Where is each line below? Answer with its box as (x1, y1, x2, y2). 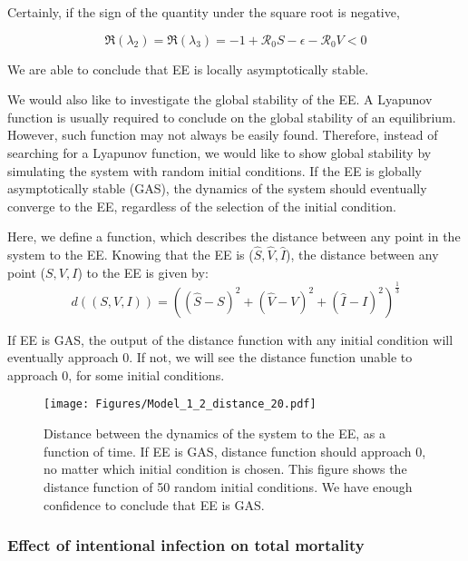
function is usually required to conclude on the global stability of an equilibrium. (7, 107, 456, 126)
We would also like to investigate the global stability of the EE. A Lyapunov (7, 90, 433, 109)
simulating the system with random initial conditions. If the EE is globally (7, 161, 423, 180)
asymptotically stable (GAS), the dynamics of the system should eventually (7, 179, 427, 198)
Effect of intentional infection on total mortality (7, 534, 365, 556)
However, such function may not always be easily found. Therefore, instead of (7, 125, 438, 144)
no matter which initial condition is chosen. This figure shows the (44, 459, 407, 478)
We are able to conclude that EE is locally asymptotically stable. (7, 59, 369, 78)
